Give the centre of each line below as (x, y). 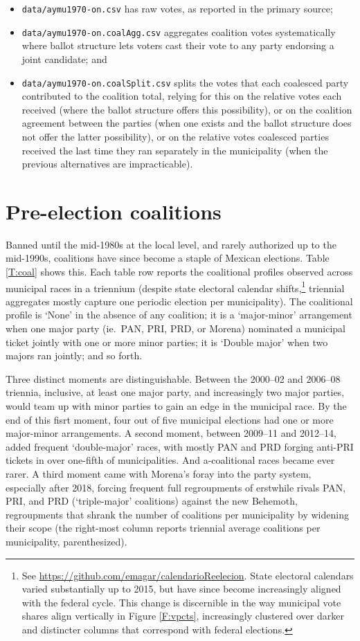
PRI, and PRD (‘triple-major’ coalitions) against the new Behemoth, (152, 501)
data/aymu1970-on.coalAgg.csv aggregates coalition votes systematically (179, 31)
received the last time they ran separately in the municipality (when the (175, 150)
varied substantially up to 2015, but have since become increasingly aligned (181, 589)
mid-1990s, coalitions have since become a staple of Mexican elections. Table (168, 258)
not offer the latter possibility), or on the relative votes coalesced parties (175, 136)
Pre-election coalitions (114, 211)
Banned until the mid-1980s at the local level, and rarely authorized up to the (171, 244)
